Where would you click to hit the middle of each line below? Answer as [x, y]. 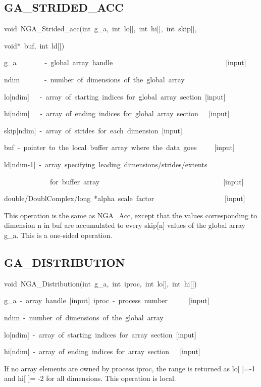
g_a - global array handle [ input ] [125, 62]
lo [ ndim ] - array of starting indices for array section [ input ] [100, 334]
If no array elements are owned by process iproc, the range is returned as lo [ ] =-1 [130, 368]
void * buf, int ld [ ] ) [34, 45]
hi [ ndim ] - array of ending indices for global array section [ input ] [117, 113]
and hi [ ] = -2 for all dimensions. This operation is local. [90, 378]
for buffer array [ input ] [147, 181]
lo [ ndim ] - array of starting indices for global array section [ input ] [115, 96]
